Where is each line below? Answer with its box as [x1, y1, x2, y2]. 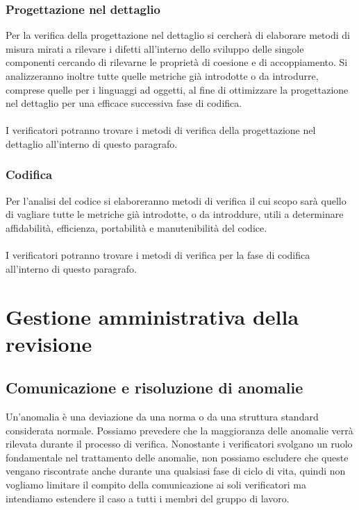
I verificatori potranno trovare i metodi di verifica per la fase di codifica [6, 248, 310, 262]
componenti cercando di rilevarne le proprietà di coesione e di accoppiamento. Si [6, 55, 348, 69]
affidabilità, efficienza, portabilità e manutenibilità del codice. [6, 220, 267, 235]
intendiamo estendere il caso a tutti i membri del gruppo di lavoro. [6, 491, 290, 505]
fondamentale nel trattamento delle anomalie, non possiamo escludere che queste [6, 450, 349, 464]
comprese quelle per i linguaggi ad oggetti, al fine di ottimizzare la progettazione [6, 82, 349, 96]
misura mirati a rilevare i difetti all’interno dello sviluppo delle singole [6, 41, 304, 56]
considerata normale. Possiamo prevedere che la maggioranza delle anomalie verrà [6, 423, 353, 437]
